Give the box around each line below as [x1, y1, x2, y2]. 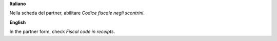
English [9, 19, 26, 25]
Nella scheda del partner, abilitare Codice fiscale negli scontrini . [9, 10, 145, 16]
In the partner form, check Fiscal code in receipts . [9, 28, 115, 35]
